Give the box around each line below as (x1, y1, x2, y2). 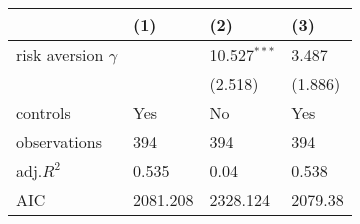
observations (16, 130, 103, 153)
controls (16, 101, 71, 124)
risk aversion (16, 43, 104, 66)
